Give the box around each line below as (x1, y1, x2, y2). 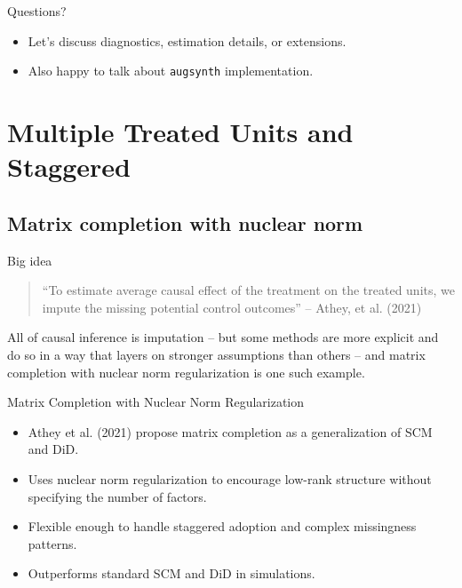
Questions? (7, 2, 67, 20)
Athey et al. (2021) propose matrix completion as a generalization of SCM (28, 422, 433, 441)
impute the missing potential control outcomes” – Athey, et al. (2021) (42, 298, 422, 316)
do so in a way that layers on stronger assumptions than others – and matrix (7, 345, 426, 363)
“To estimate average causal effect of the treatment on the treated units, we (42, 281, 455, 299)
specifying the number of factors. (28, 487, 207, 505)
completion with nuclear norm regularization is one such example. (7, 362, 365, 381)
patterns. (28, 534, 77, 552)
